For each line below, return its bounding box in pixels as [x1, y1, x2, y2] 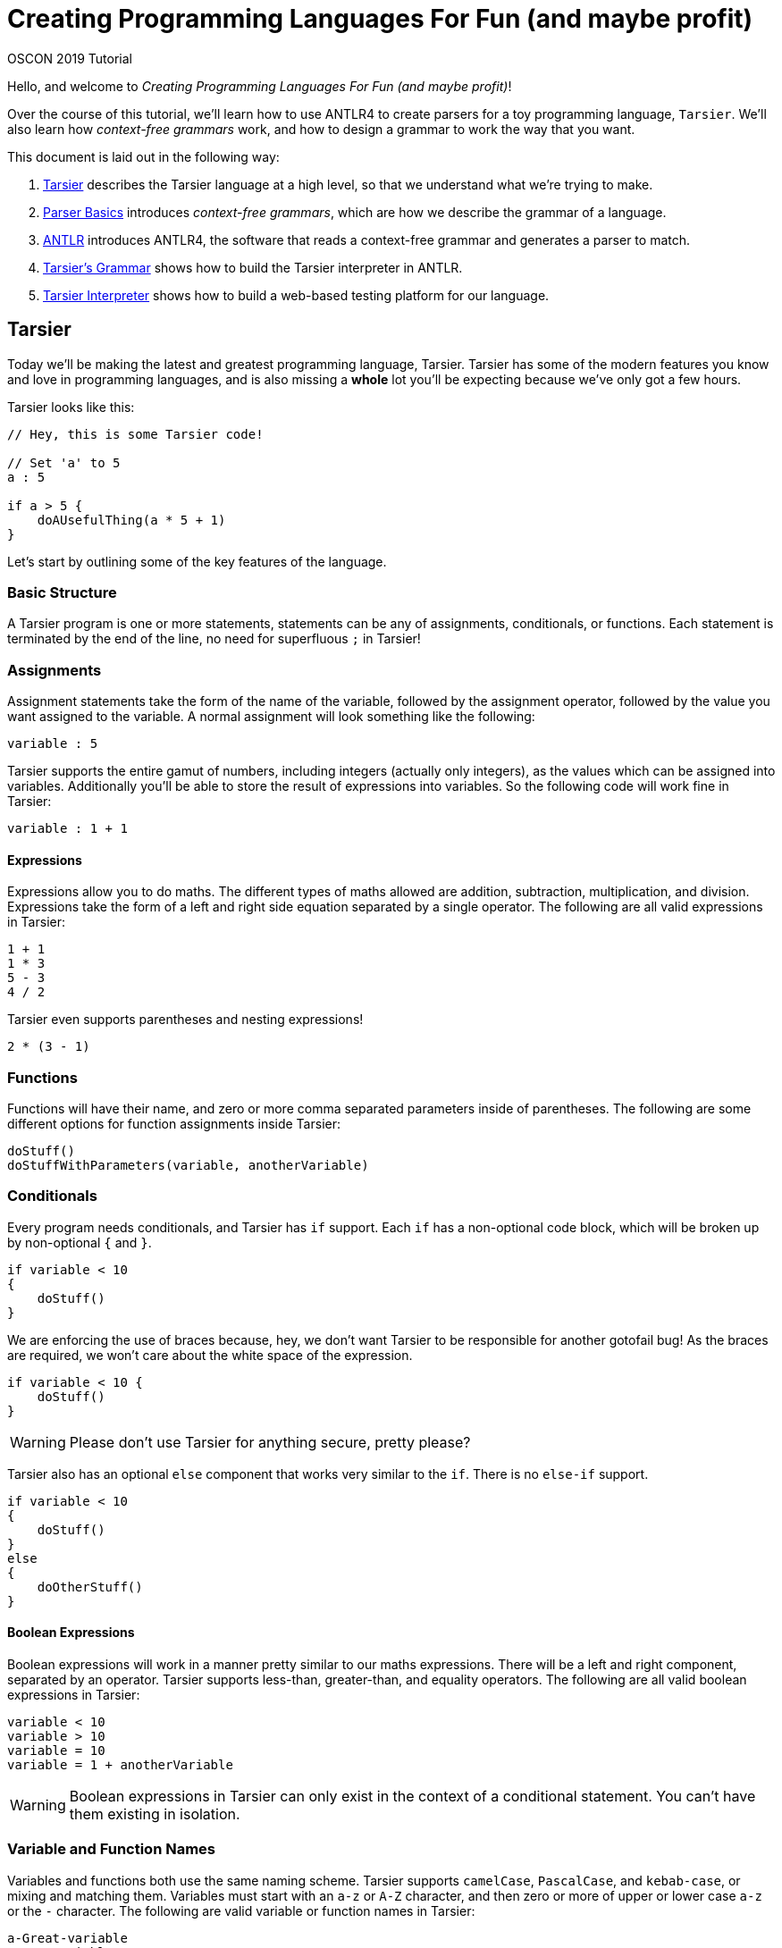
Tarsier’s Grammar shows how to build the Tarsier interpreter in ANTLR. [43, 259, 463, 275]
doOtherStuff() [37, 1579, 143, 1594]
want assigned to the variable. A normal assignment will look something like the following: [7, 709, 535, 725]
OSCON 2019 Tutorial [7, 50, 132, 66]
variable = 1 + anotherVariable [7, 1758, 233, 1773]
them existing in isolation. [69, 1805, 240, 1824]
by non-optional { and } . [7, 1234, 152, 1250]
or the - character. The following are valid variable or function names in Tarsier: [7, 1902, 475, 1919]
